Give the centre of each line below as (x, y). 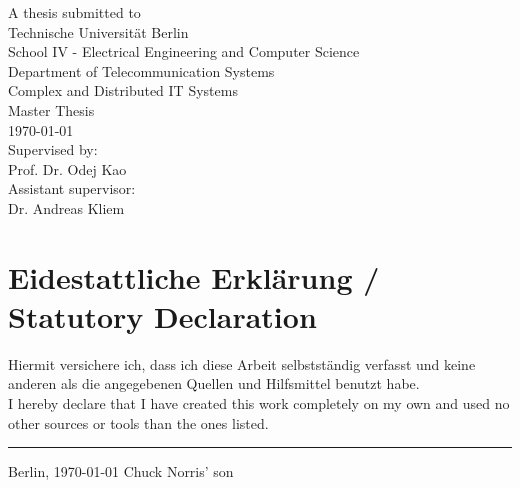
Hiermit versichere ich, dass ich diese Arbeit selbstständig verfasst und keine (242, 363)
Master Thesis (51, 109)
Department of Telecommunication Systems (141, 70)
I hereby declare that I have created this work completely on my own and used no (259, 403)
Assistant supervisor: (72, 188)
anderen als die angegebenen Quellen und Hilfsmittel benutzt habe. (214, 383)
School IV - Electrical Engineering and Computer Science (184, 51)
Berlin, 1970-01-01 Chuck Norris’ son (121, 471)
